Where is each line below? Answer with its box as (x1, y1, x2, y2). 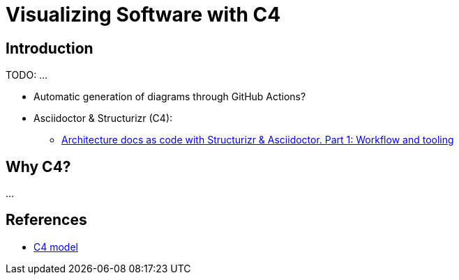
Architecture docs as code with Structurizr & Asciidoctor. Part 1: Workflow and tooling (61, 134, 454, 146)
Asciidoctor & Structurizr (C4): (33, 112, 173, 125)
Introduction (6, 39, 93, 57)
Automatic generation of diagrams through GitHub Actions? (33, 91, 306, 103)
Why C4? (6, 157, 71, 176)
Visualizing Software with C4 (6, 3, 281, 26)
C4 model (33, 240, 78, 253)
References (6, 211, 87, 229)
